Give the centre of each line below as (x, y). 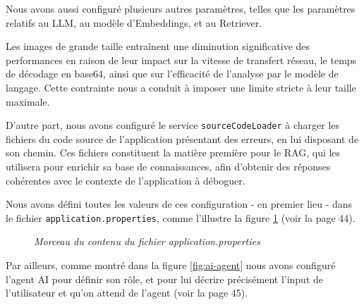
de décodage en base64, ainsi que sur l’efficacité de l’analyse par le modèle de (172, 74)
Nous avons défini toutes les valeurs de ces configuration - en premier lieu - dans (179, 204)
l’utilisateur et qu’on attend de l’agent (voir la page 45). (127, 293)
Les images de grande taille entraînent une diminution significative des (158, 46)
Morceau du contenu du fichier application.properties (147, 241)
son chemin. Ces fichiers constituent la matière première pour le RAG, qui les (173, 152)
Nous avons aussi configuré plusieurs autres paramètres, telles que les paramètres (181, 8)
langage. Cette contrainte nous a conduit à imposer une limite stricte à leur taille (181, 87)
